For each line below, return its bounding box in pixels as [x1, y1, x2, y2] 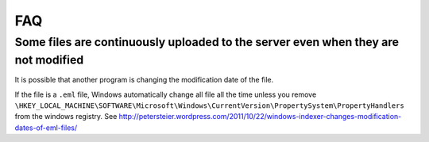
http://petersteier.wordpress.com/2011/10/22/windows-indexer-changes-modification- [118, 112, 402, 121]
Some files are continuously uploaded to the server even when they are [14, 35, 400, 49]
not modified [14, 52, 84, 67]
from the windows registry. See [14, 112, 118, 121]
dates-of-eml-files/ [14, 123, 78, 132]
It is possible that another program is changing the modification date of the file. [14, 75, 274, 85]
